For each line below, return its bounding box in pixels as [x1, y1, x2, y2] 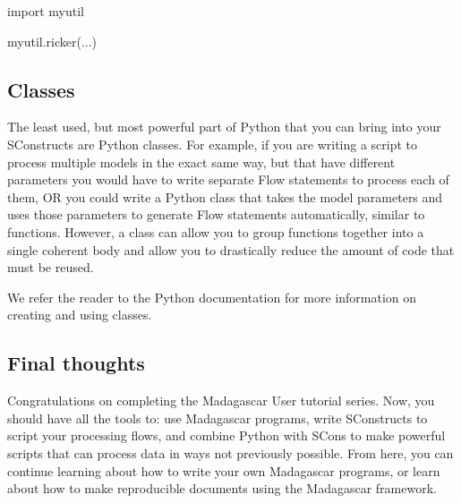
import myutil [7, 2, 85, 20]
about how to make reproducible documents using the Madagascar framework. [7, 479, 437, 498]
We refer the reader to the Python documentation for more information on [7, 287, 417, 306]
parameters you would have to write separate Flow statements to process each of [7, 170, 449, 189]
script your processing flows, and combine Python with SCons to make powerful [7, 426, 446, 445]
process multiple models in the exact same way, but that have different [7, 152, 396, 171]
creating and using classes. [7, 305, 152, 324]
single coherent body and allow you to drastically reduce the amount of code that [7, 240, 455, 259]
